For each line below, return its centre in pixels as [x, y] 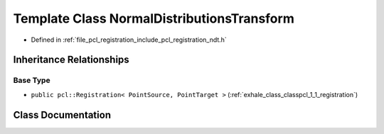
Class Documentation [62, 115]
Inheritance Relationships [71, 60]
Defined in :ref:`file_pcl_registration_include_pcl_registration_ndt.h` [129, 40]
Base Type [32, 80]
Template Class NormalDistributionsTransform [154, 18]
